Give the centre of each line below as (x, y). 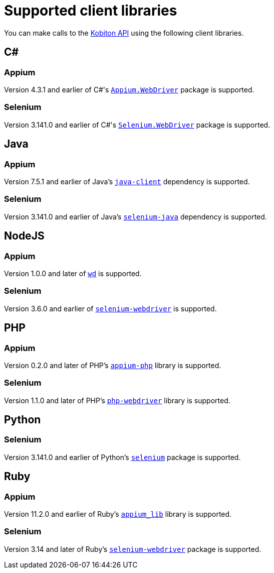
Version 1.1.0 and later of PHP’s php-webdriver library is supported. (117, 400)
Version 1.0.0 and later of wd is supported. (73, 273)
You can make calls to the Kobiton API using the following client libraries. (124, 33)
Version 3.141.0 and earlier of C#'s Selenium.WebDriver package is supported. (137, 125)
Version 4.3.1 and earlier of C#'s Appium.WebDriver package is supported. (129, 89)
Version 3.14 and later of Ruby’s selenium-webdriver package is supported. (133, 549)
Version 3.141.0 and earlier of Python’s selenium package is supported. (122, 457)
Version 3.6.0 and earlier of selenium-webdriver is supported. (110, 308)
